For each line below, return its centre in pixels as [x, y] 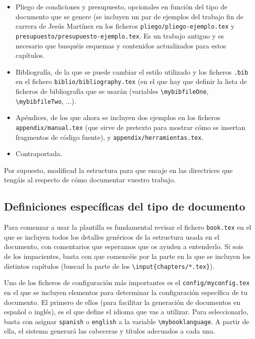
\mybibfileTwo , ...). [46, 101]
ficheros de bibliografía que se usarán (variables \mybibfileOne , [112, 91]
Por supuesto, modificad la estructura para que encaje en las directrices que [118, 170]
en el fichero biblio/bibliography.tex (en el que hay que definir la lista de [131, 81]
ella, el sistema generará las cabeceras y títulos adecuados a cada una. [110, 331]
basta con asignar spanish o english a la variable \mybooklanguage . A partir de [127, 321]
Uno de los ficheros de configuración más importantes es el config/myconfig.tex [127, 282]
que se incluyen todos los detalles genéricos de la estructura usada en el [112, 236]
